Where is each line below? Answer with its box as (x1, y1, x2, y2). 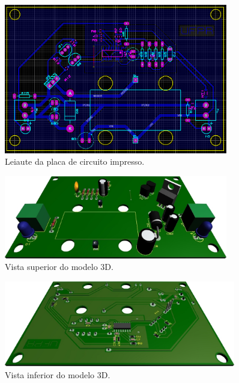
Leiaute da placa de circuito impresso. (5, 155, 145, 168)
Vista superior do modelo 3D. (5, 260, 113, 273)
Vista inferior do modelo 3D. (5, 369, 110, 381)
